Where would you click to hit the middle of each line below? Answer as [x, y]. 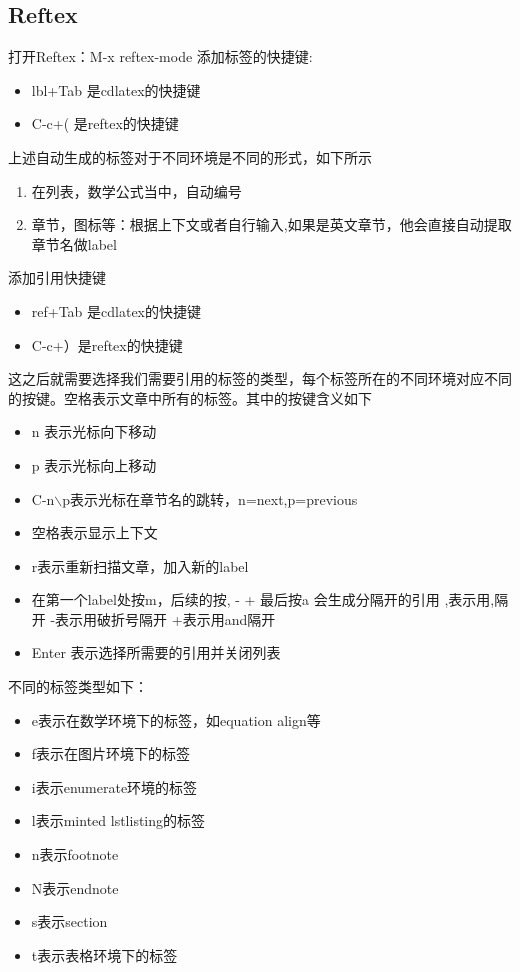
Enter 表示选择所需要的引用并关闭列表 [156, 652]
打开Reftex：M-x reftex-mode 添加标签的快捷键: [160, 56]
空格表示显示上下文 [94, 532]
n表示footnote [75, 854]
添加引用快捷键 [57, 277]
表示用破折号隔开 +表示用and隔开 [165, 618]
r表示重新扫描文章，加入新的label [140, 565]
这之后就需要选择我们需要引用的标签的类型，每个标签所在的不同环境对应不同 [260, 378]
